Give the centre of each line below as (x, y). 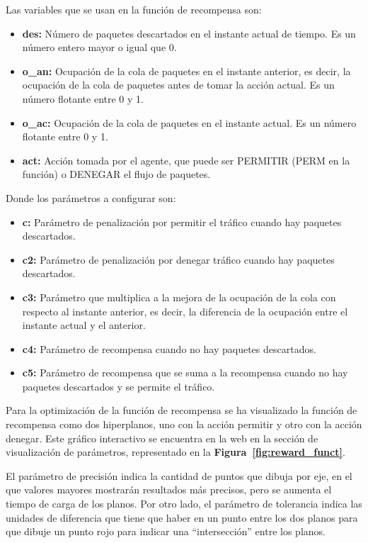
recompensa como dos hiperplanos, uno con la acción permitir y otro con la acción (184, 424)
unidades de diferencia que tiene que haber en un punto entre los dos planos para (182, 517)
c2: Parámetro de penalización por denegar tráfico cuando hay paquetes (178, 259)
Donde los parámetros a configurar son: (91, 197)
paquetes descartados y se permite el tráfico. (119, 386)
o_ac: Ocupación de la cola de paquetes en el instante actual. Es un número (189, 122)
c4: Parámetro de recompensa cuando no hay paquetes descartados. (169, 348)
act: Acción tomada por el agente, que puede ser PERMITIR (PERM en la (186, 160)
